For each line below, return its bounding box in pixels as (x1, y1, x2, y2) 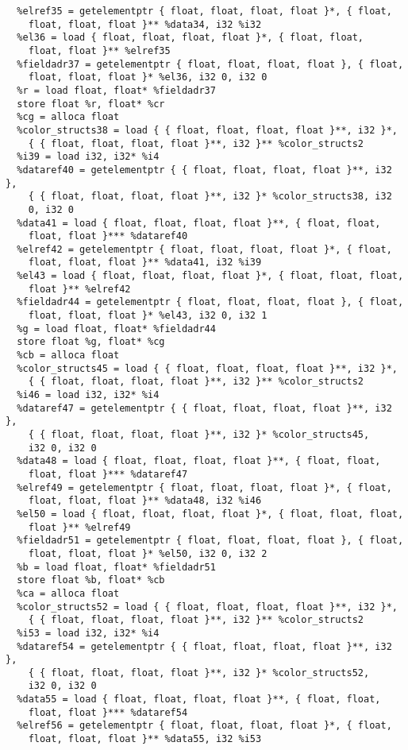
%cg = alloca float (17, 111, 120, 123)
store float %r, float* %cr (17, 98, 165, 110)
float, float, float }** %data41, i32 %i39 (28, 257, 262, 269)
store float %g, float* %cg (17, 336, 165, 348)
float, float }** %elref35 (28, 44, 171, 56)
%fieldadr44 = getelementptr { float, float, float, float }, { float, (17, 296, 404, 308)
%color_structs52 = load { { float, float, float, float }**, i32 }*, (17, 601, 398, 613)
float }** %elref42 (28, 283, 131, 295)
